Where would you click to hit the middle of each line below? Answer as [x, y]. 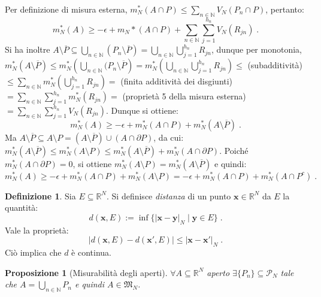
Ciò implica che [33, 252]
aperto [218, 272]
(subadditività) [275, 65]
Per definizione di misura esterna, [66, 9]
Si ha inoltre [28, 49]
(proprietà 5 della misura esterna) [184, 96]
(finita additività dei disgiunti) [177, 81]
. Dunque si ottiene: [142, 110]
